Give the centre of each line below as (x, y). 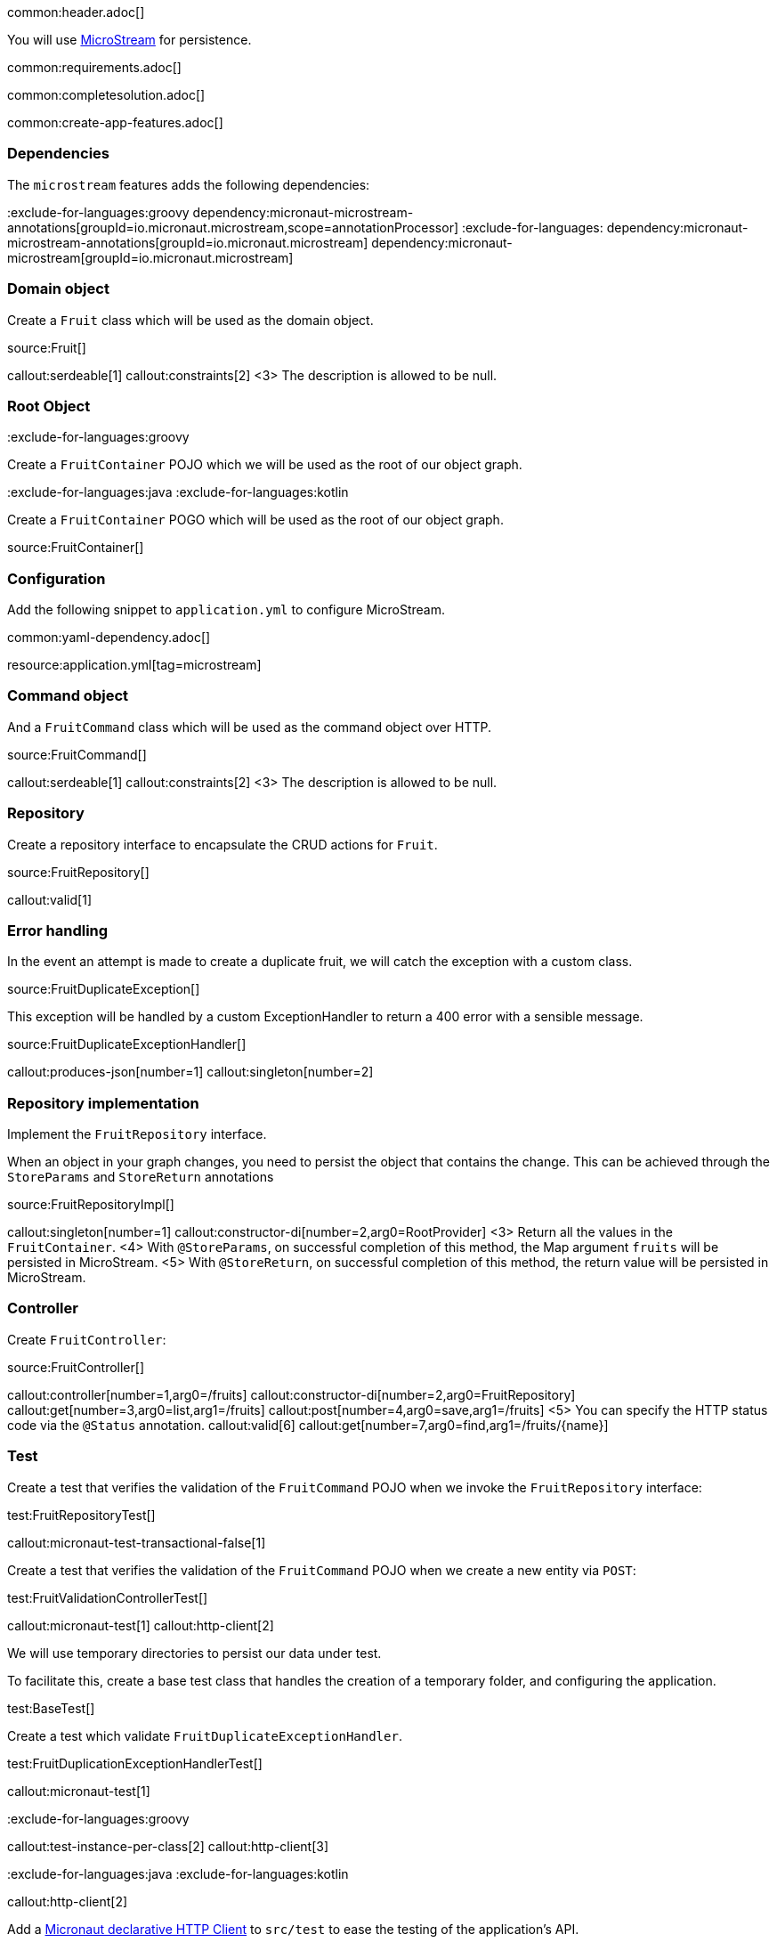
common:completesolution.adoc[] (106, 95)
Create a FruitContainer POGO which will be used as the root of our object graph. (255, 520)
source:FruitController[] (76, 1367)
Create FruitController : (87, 1339)
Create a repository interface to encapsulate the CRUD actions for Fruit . (223, 844)
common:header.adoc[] (76, 12)
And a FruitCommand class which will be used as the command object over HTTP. (250, 727)
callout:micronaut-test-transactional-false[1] (137, 1542)
